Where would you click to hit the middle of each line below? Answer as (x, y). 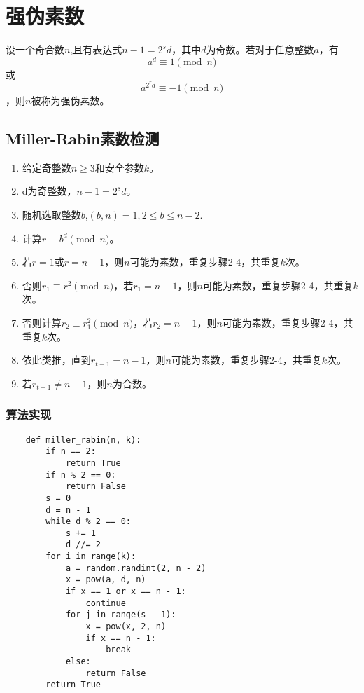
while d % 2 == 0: (88, 522)
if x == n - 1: (121, 638)
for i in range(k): (91, 557)
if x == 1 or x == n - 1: (126, 592)
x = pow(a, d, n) (106, 580)
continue (106, 603)
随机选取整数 (51, 215)
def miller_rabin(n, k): (83, 440)
